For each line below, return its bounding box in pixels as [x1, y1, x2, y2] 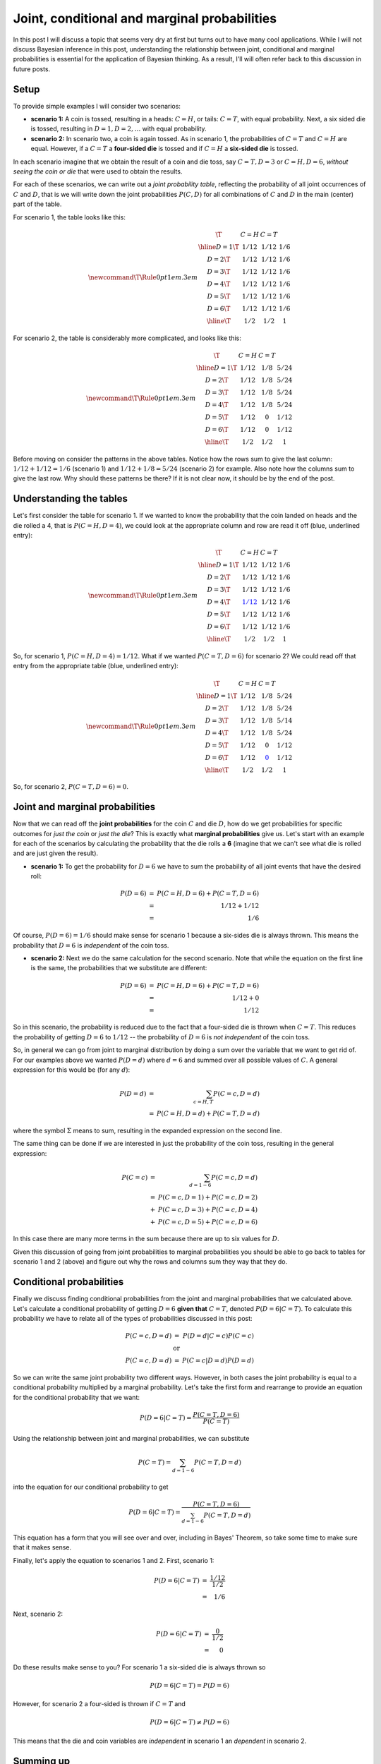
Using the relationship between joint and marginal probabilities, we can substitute [13, 1434, 250, 1442]
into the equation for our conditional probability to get [13, 1482, 169, 1491]
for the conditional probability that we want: [13, 1393, 140, 1401]
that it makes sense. [13, 1543, 72, 1552]
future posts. [13, 64, 51, 73]
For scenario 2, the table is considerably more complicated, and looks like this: [13, 334, 241, 342]
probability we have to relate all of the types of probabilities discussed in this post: [13, 1314, 253, 1322]
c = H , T [193, 1098, 214, 1105]
